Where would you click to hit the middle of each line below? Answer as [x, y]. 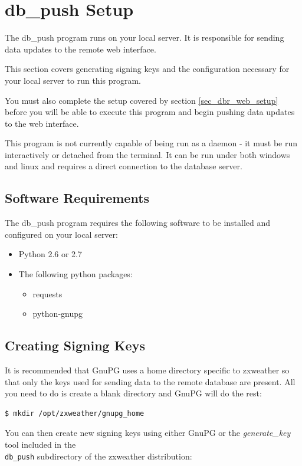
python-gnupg [58, 314]
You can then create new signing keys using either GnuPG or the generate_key [148, 433]
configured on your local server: [61, 234]
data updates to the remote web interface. [81, 49]
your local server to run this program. [73, 80]
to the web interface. [42, 123]
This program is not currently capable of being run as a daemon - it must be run [151, 143]
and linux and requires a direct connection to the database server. [124, 166]
